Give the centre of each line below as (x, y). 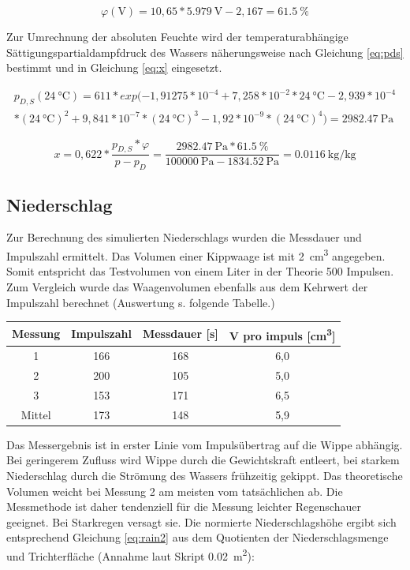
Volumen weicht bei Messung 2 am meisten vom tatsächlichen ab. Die (175, 491)
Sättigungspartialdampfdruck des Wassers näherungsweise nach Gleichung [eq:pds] (205, 52)
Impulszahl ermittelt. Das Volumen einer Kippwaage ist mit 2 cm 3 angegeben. (196, 255)
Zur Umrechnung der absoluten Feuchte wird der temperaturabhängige (177, 36)
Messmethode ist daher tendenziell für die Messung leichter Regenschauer (184, 506)
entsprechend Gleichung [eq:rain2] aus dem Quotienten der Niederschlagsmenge (198, 537)
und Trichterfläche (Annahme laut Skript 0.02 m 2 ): (130, 554)
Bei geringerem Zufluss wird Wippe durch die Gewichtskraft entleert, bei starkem (203, 460)
